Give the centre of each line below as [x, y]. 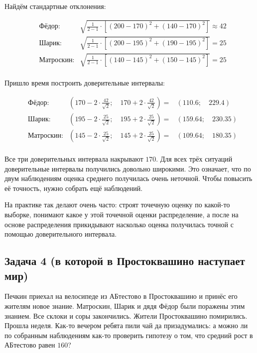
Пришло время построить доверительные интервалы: [85, 83]
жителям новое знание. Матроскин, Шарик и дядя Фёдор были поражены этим [125, 306]
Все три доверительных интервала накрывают [74, 159]
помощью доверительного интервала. [61, 234]
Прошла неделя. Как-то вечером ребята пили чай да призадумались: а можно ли [126, 325]
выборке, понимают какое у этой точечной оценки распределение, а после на [122, 215]
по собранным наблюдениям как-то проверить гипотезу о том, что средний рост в [129, 335]
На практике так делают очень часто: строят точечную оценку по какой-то [117, 205]
